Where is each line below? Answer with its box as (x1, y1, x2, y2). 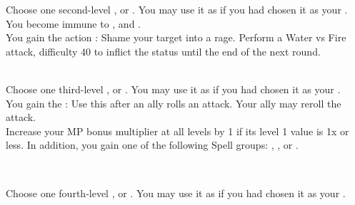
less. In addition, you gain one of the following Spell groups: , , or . (6, 137, 299, 152)
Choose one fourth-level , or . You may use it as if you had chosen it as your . (6, 185, 346, 200)
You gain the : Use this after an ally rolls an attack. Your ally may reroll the (6, 95, 341, 110)
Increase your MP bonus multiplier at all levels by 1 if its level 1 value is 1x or (6, 123, 349, 138)
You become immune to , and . (6, 16, 141, 31)
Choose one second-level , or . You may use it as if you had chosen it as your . (6, 2, 348, 16)
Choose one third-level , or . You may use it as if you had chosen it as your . (6, 81, 341, 96)
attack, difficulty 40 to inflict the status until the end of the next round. (6, 43, 321, 58)
